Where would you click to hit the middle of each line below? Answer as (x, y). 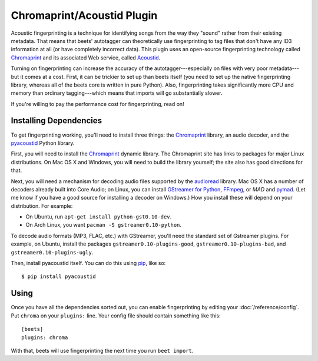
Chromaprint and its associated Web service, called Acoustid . (86, 57)
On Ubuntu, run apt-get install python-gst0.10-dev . (99, 217)
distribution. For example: (42, 206)
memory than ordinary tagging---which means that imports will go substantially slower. (117, 93)
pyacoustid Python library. (43, 143)
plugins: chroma (45, 337)
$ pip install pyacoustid (59, 276)
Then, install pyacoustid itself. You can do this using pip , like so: (88, 263)
